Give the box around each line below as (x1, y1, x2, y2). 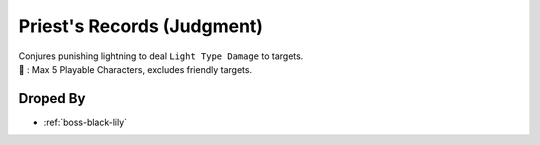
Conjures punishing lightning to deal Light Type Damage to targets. (18, 50, 304, 62)
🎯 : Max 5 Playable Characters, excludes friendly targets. (18, 63, 253, 75)
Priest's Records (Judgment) (18, 15, 264, 37)
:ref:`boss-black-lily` (43, 116, 128, 128)
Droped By (18, 90, 86, 107)
